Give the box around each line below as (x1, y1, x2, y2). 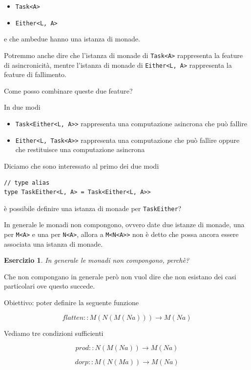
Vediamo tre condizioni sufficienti (4, 328, 104, 338)
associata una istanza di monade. (4, 238, 103, 249)
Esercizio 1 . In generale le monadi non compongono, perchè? (4, 255, 189, 265)
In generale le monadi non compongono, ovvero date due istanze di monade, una (4, 219, 245, 230)
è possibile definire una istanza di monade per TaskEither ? (4, 203, 182, 213)
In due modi (4, 102, 41, 112)
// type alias (4, 179, 50, 186)
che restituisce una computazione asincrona (15, 144, 145, 155)
